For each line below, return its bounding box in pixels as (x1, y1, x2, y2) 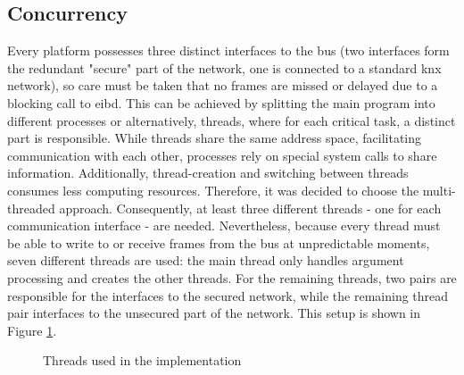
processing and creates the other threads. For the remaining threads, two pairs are (7, 268, 457, 287)
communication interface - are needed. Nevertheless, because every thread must (7, 216, 441, 235)
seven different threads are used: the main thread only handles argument (7, 251, 404, 270)
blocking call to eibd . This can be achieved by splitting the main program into (7, 93, 435, 112)
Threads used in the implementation (43, 351, 242, 370)
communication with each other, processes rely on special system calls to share (7, 146, 437, 164)
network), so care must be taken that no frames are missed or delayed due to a (7, 76, 438, 95)
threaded (7, 198, 55, 217)
